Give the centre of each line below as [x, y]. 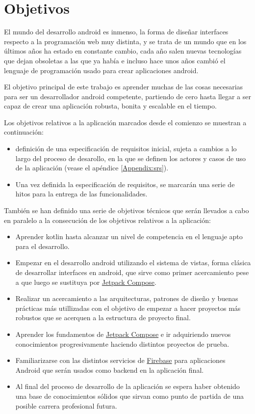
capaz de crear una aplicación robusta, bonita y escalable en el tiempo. [110, 106]
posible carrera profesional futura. [66, 405]
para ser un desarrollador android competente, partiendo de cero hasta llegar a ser [127, 96]
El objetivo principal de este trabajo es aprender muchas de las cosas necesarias [124, 87]
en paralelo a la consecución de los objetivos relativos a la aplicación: [107, 220]
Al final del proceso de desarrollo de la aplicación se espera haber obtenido [127, 386]
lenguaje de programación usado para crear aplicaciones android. [101, 70]
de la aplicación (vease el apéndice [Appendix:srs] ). [92, 168]
